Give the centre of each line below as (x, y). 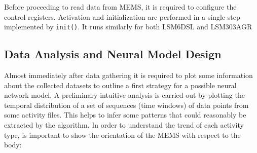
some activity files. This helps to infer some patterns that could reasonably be (125, 115)
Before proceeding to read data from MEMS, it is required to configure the (120, 7)
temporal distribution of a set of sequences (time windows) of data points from (126, 105)
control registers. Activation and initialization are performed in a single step (122, 16)
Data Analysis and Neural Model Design (113, 54)
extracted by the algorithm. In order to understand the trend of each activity (124, 125)
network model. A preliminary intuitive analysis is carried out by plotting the (124, 95)
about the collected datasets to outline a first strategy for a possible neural (120, 85)
